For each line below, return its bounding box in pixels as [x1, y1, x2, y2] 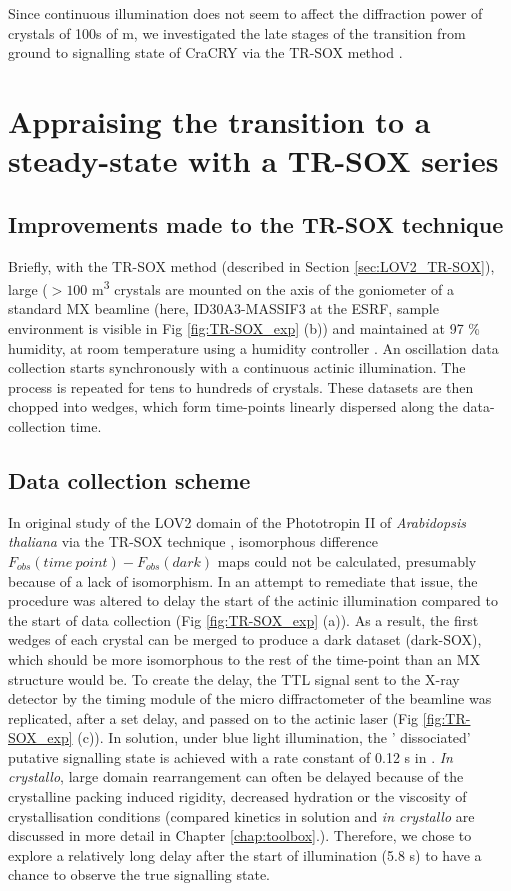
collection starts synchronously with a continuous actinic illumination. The [8, 357, 466, 378]
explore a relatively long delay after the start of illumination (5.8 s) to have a [8, 844, 482, 865]
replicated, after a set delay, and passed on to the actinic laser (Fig [8, 707, 419, 728]
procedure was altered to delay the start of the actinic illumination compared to [8, 590, 498, 611]
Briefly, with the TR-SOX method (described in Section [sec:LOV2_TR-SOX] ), [8, 255, 495, 276]
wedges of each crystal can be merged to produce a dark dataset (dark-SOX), [8, 629, 482, 650]
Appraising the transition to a [8, 100, 431, 141]
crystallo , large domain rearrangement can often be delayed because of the [8, 766, 464, 787]
